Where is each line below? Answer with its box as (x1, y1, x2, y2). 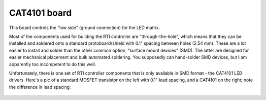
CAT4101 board (9, 7, 72, 18)
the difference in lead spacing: (9, 84, 71, 90)
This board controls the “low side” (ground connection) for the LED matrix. (9, 25, 160, 31)
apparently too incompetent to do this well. (9, 61, 96, 67)
